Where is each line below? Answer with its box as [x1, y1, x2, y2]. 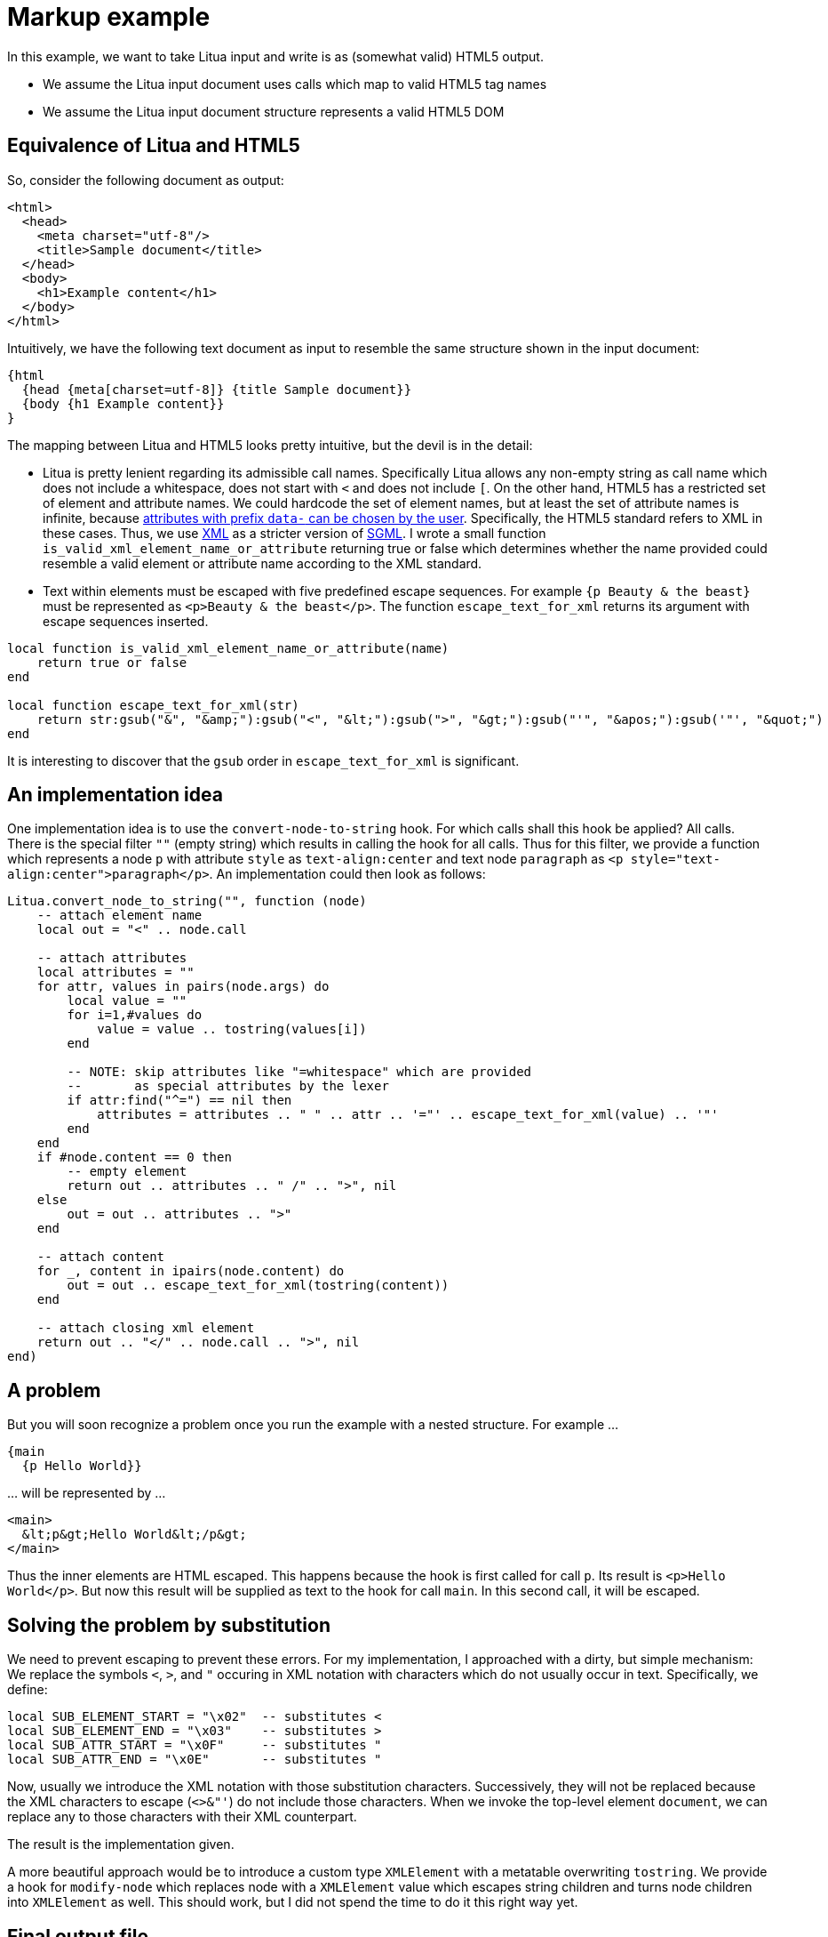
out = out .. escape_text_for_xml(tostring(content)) [67, 1278, 450, 1293]
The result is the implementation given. [7, 1837, 235, 1853]
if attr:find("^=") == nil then [67, 1093, 292, 1108]
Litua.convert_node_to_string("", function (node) [7, 894, 367, 909]
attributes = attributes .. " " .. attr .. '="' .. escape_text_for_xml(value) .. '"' [97, 1107, 719, 1122]
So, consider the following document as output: [7, 172, 284, 188]
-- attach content [36, 1250, 165, 1265]
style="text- [630, 852, 721, 867]
